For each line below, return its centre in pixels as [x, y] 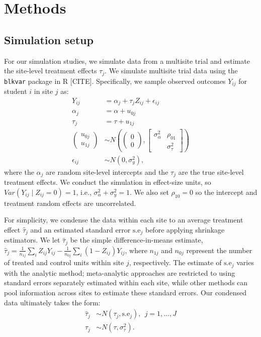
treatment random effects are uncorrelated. [70, 203]
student [16, 91]
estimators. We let [32, 240]
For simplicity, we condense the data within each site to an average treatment [124, 220]
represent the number [219, 250]
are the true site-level [211, 172]
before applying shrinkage [185, 229]
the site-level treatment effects [51, 71]
